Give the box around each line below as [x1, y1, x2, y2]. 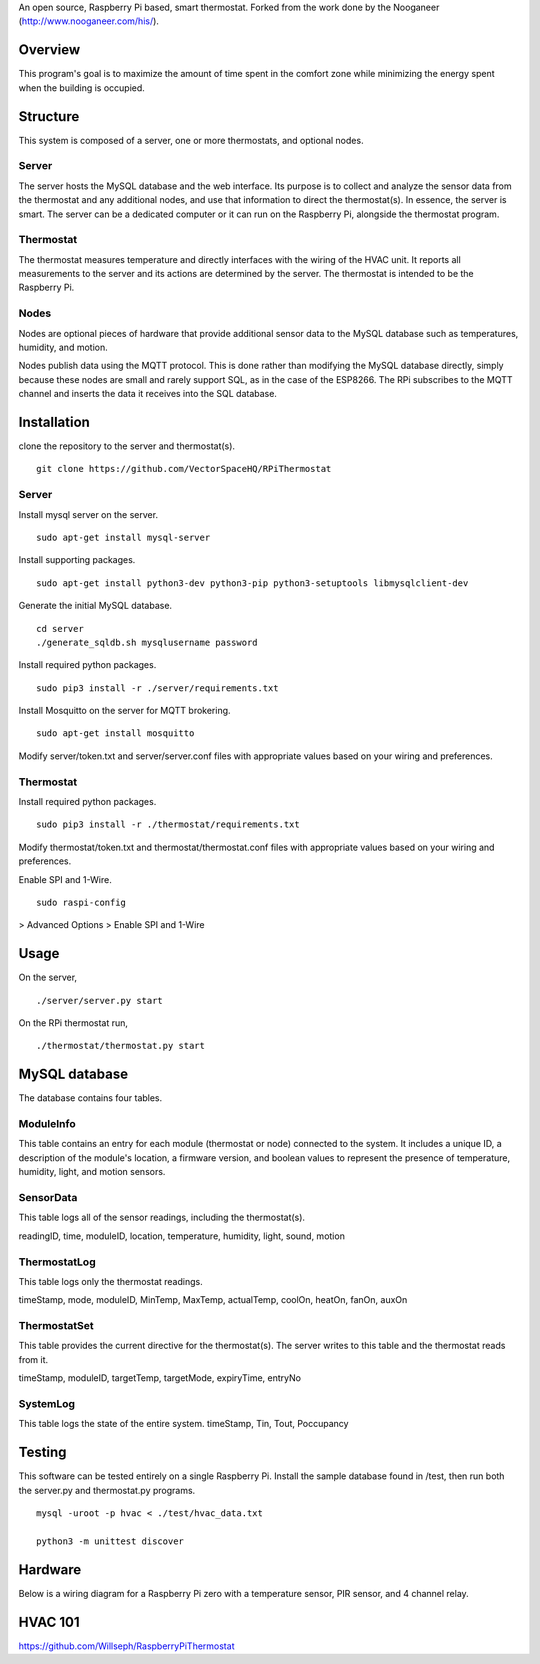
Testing [18, 1444, 67, 1461]
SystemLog [18, 1397, 75, 1411]
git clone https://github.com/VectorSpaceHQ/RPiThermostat [36, 463, 332, 475]
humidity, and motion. [18, 341, 109, 353]
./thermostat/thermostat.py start [36, 1040, 205, 1052]
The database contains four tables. [18, 1092, 163, 1104]
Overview [18, 41, 81, 59]
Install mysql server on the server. [18, 508, 159, 520]
